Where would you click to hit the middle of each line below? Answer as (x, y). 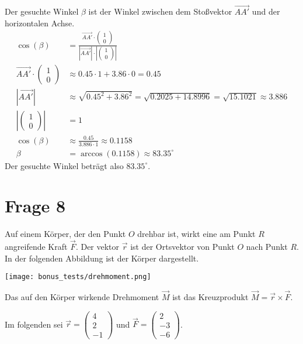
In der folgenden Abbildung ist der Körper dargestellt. (102, 258)
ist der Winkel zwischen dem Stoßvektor (160, 11)
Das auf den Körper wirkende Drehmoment (82, 297)
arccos (91, 154)
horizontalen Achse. (40, 23)
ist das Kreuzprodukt (210, 297)
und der (266, 11)
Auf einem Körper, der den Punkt (65, 234)
